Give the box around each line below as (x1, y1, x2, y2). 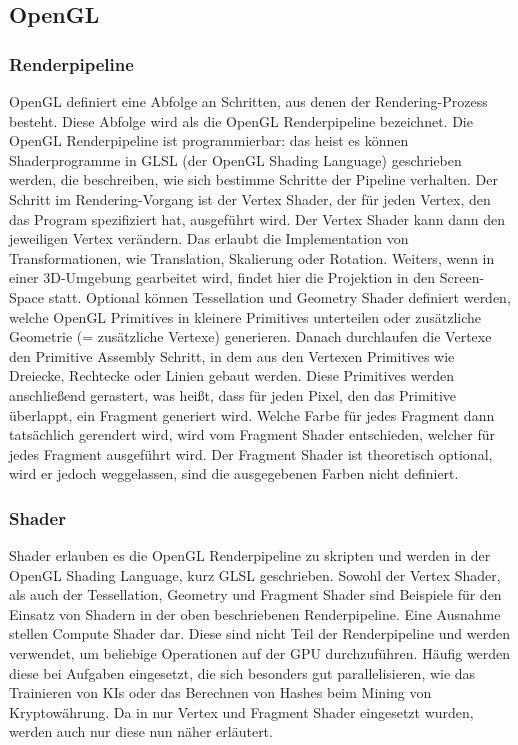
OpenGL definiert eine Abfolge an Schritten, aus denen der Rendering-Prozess (9, 91, 488, 111)
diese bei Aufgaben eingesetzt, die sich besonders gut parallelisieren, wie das (9, 662, 476, 683)
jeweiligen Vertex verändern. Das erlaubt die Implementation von (9, 228, 409, 249)
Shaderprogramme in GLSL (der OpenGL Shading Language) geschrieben (9, 149, 462, 170)
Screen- (439, 267, 485, 288)
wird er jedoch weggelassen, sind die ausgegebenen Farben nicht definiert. (9, 463, 459, 484)
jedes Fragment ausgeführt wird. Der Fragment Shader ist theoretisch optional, (9, 443, 493, 464)
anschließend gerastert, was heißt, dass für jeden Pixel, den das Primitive (9, 384, 457, 405)
